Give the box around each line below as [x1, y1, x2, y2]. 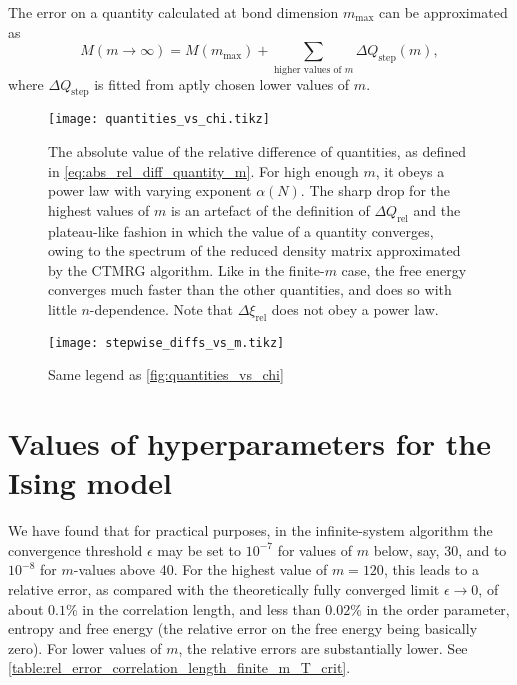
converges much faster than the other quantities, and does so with [48, 279, 452, 300]
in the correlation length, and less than [82, 598, 321, 619]
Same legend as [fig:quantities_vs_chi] [48, 364, 284, 385]
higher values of [273, 64, 342, 75]
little [48, 298, 77, 319]
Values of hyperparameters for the [8, 423, 491, 464]
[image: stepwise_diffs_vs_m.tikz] [48, 335, 285, 350]
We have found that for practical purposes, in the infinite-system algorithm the [8, 520, 493, 541]
